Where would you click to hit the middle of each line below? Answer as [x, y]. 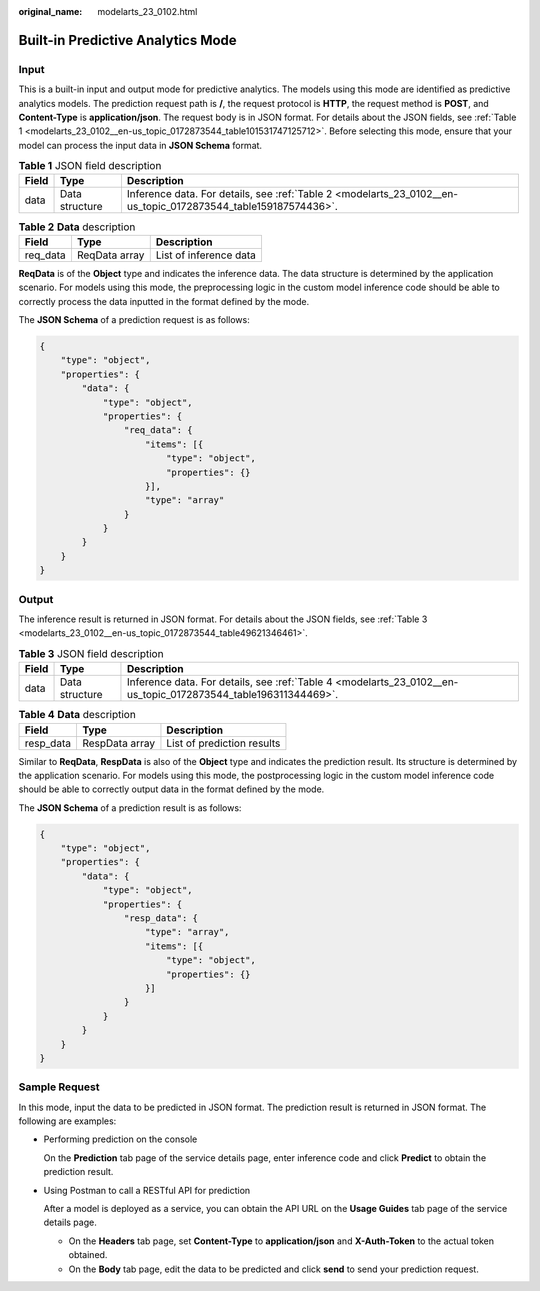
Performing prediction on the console [120, 1139]
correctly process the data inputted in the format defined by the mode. [164, 301]
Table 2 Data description [77, 227]
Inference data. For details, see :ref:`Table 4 [230, 682]
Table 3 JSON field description [91, 653]
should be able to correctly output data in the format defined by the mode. [171, 789]
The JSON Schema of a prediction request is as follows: [134, 320]
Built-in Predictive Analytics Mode [127, 40]
